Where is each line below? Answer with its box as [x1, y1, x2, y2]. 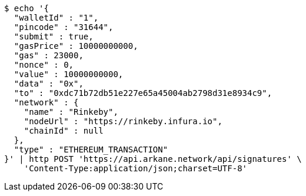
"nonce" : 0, [14, 60, 74, 69]
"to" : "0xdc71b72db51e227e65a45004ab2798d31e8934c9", [14, 88, 272, 98]
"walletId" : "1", [14, 13, 99, 22]
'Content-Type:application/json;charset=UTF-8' [24, 164, 248, 173]
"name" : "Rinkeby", [24, 107, 118, 117]
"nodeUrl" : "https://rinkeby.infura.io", [24, 117, 222, 126]
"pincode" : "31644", [14, 22, 114, 32]
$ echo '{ [4, 4, 49, 13]
